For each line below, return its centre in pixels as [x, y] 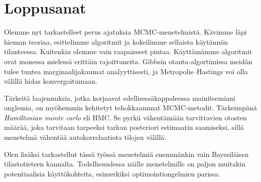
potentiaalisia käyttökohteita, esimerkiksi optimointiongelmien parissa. [112, 173]
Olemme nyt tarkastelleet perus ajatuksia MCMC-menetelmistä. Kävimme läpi [125, 32]
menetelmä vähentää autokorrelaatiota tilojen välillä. [85, 137]
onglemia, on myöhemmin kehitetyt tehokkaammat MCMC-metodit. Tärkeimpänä [130, 108]
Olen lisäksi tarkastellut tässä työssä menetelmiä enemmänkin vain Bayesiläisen [126, 154]
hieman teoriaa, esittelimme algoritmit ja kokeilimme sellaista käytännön [116, 41]
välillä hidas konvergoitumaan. [51, 81]
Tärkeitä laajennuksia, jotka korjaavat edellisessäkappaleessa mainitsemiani [120, 98]
